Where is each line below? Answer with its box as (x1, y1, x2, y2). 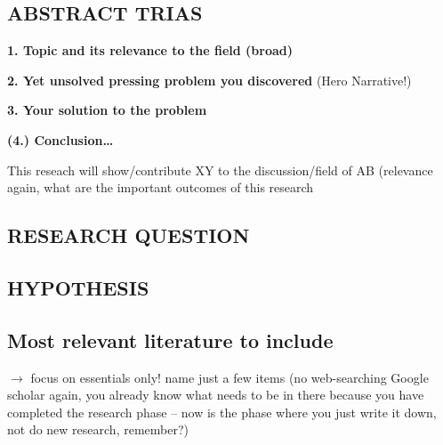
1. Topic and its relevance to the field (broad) (7, 41, 293, 60)
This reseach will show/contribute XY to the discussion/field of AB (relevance (7, 160, 433, 179)
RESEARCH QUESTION (7, 222, 250, 249)
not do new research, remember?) (7, 420, 189, 439)
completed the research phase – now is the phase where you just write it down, (7, 402, 437, 421)
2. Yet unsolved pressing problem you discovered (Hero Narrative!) (7, 70, 412, 89)
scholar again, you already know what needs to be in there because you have (7, 385, 424, 404)
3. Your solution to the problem (7, 101, 207, 119)
